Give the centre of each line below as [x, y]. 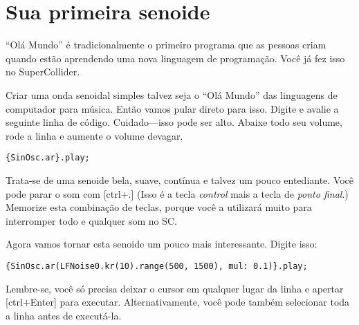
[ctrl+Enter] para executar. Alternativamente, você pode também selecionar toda [178, 302]
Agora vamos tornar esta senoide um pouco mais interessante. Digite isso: [162, 244]
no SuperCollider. [43, 72]
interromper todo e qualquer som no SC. [91, 220]
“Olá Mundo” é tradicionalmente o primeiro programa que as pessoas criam [166, 45]
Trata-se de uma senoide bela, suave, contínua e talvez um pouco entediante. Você [180, 179]
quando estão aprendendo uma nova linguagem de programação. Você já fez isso [175, 58]
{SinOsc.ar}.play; [48, 158]
